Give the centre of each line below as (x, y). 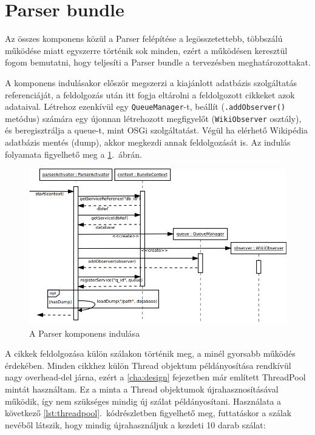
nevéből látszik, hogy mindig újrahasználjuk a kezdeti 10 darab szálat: (135, 424)
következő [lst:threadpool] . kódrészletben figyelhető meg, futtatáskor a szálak (148, 413)
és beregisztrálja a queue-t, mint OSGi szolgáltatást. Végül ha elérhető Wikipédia (157, 130)
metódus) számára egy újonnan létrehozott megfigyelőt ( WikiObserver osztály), (153, 118)
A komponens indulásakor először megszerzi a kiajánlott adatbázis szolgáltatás (151, 82)
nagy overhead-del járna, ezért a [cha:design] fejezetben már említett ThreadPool (155, 377)
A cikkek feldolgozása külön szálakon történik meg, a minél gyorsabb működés (150, 353)
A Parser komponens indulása (85, 333)
